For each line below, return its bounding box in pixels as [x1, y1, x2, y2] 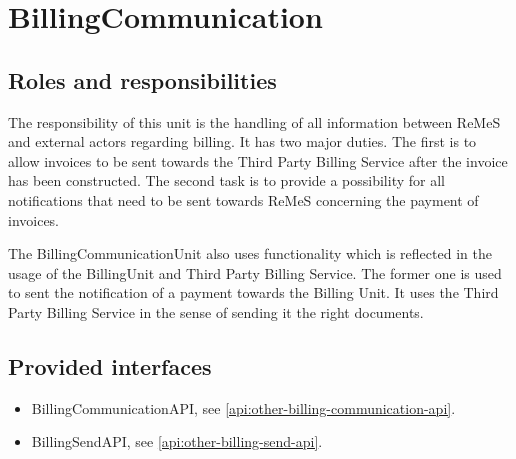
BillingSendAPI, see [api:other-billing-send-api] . [31, 431, 323, 452]
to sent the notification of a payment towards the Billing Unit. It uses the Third [8, 282, 499, 303]
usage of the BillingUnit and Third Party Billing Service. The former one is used [8, 262, 502, 283]
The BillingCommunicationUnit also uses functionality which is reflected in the [8, 243, 492, 264]
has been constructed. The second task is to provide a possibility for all [8, 170, 445, 191]
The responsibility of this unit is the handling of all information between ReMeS [8, 111, 501, 132]
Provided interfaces [8, 350, 212, 381]
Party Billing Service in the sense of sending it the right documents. [8, 301, 424, 322]
